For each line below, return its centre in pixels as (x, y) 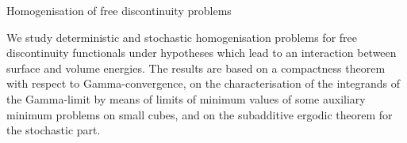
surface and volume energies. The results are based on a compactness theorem (196, 68)
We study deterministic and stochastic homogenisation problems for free (182, 37)
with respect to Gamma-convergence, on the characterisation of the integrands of (203, 83)
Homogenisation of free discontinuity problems (119, 10)
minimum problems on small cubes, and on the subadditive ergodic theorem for (200, 114)
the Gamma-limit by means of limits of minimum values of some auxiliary (186, 98)
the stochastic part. (54, 130)
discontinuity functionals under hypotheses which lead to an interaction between (202, 53)
